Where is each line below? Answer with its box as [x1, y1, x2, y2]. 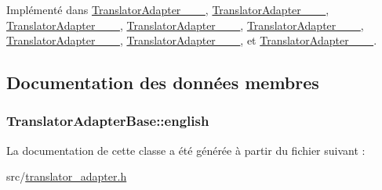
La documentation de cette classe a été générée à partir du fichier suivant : [6, 142, 366, 158]
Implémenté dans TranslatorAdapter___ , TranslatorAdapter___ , [6, 2, 329, 17]
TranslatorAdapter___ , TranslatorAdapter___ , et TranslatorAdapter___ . [6, 32, 377, 48]
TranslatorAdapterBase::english [6, 111, 209, 131]
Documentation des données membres [6, 70, 319, 95]
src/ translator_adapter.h [6, 168, 127, 185]
